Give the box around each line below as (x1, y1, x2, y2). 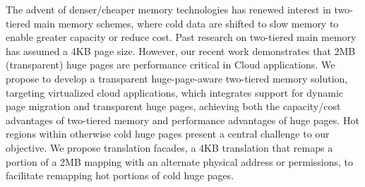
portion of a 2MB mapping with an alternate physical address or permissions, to (6, 154, 354, 169)
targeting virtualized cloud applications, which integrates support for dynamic (6, 85, 344, 99)
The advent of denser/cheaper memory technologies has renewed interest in (6, 2, 331, 16)
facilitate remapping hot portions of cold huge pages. (6, 168, 234, 183)
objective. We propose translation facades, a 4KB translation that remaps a (6, 140, 333, 155)
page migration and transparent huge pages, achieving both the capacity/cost (6, 99, 341, 114)
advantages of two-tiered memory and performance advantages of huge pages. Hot (6, 112, 359, 127)
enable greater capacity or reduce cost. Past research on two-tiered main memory (6, 30, 357, 44)
